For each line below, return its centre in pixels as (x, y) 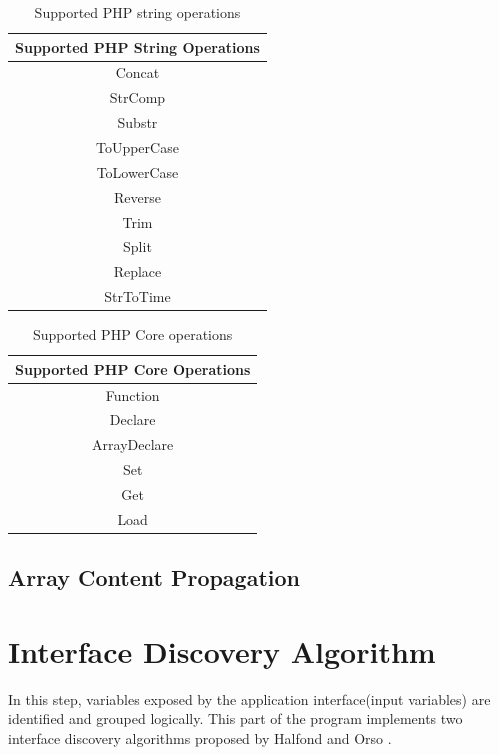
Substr (137, 122)
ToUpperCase (137, 146)
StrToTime (137, 296)
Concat (137, 72)
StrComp (137, 97)
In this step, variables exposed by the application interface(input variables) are (249, 698)
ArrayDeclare (133, 444)
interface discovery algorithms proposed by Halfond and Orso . (200, 737)
